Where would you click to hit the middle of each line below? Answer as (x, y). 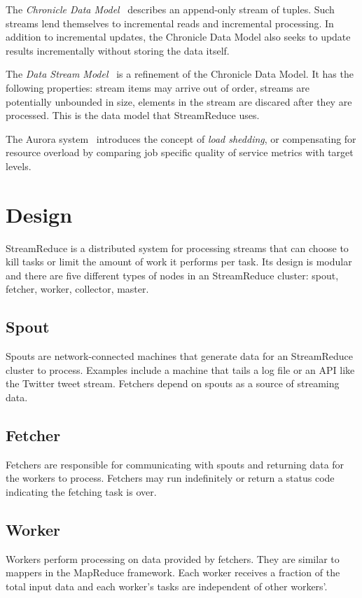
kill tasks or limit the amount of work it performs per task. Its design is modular (179, 262)
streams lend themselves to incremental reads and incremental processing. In (170, 23)
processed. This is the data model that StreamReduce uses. (133, 115)
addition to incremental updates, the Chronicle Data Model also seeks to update (178, 37)
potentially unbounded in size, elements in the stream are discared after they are (179, 101)
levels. (19, 166)
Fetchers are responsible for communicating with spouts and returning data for (175, 464)
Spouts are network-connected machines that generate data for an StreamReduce (179, 356)
